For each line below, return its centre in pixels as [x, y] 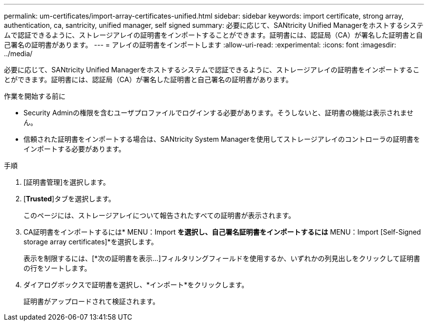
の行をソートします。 [57, 268]
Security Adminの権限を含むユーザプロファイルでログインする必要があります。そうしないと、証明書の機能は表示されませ [219, 113]
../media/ [18, 54]
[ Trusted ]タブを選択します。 [69, 199]
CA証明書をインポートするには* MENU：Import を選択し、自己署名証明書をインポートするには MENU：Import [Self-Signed [222, 232]
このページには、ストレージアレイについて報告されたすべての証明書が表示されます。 [160, 215]
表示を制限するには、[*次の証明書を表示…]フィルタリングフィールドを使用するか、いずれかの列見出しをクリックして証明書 [222, 258]
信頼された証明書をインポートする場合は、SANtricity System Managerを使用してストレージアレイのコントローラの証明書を [222, 139]
